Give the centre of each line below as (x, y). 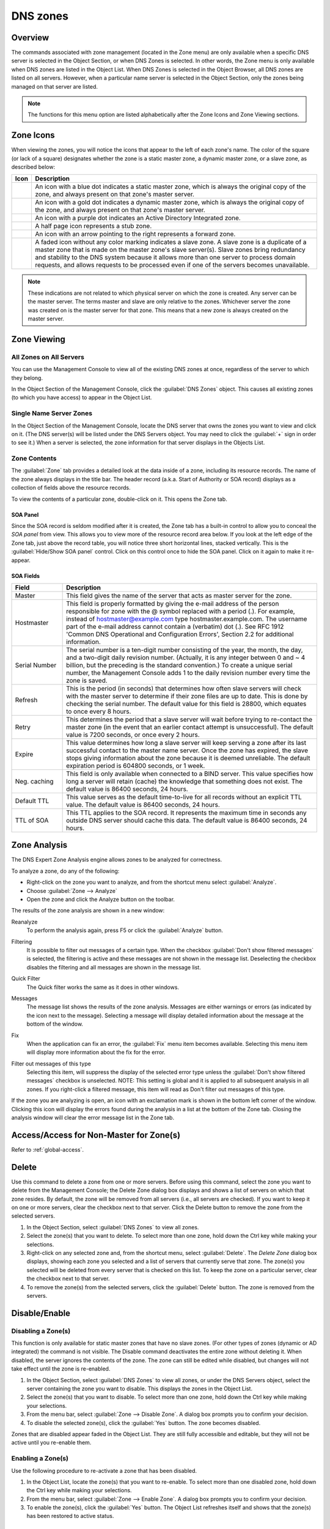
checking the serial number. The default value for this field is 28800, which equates (186, 703)
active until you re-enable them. (51, 1443)
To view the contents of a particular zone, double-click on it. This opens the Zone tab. (119, 499)
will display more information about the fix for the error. (96, 1053)
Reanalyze (24, 922)
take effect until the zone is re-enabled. (61, 1369)
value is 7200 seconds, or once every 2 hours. (133, 735)
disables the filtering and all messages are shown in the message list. (114, 967)
